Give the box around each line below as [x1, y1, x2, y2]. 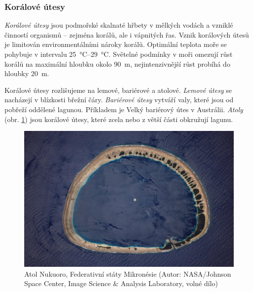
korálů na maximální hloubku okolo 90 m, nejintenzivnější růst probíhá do [4, 58, 230, 69]
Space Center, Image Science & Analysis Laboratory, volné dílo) [24, 278, 218, 289]
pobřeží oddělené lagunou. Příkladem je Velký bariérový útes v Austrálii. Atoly [4, 104, 243, 114]
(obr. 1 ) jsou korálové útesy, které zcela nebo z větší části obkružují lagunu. [4, 114, 233, 124]
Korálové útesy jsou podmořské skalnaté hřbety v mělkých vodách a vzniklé [4, 20, 233, 30]
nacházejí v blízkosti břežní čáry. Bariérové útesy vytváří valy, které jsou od [4, 94, 234, 105]
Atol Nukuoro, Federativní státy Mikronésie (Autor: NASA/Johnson [24, 268, 231, 279]
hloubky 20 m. [4, 68, 49, 79]
